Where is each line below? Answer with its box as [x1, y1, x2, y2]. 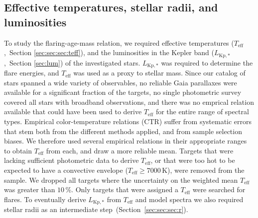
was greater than [4, 184, 55, 195]
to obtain [4, 145, 32, 155]
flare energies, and [4, 68, 59, 78]
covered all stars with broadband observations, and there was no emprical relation [4, 96, 254, 107]
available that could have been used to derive [4, 106, 142, 117]
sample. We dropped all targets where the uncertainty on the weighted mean [4, 174, 238, 185]
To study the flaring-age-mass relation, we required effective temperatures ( [4, 37, 234, 48]
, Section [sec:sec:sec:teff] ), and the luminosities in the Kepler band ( [4, 47, 214, 58]
